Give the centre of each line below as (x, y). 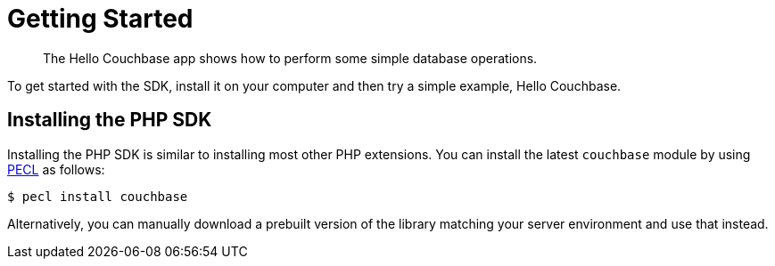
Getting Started (100, 19)
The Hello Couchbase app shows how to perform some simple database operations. (290, 58)
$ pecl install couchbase (98, 196)
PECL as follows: (56, 169)
